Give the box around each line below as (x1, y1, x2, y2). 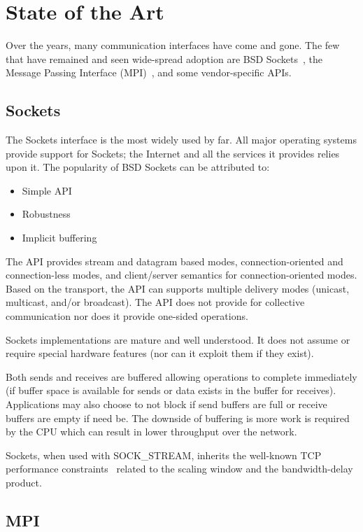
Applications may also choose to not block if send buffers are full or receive (6, 397, 327, 412)
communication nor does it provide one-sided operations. (6, 309, 248, 323)
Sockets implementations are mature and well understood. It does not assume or (6, 332, 350, 346)
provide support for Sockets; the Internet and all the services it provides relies (6, 146, 340, 160)
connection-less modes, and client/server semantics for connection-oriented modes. (6, 267, 357, 282)
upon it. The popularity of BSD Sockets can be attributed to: (6, 160, 270, 174)
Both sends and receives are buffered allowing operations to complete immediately (6, 369, 357, 384)
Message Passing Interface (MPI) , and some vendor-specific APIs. (6, 65, 292, 80)
